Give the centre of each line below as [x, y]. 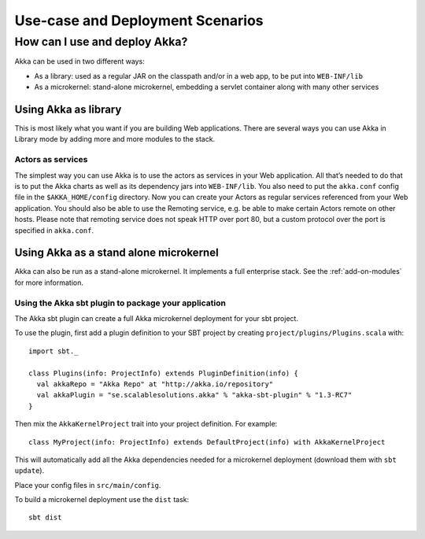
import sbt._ [54, 351]
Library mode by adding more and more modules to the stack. [115, 139]
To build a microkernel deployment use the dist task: [102, 500]
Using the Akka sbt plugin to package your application [120, 303]
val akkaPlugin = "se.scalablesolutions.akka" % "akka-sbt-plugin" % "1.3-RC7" [194, 395]
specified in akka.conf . [54, 230]
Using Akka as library [68, 109]
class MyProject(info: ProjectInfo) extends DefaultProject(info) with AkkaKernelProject [207, 442]
